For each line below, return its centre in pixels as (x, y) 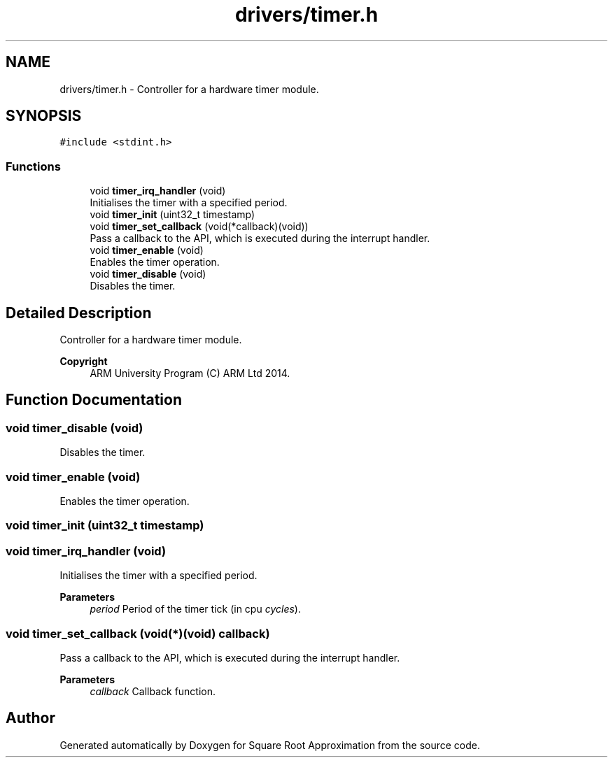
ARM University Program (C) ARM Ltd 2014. (190, 373)
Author (30, 718)
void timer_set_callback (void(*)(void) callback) (138, 633)
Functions (33, 166)
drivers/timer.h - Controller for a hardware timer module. (189, 89)
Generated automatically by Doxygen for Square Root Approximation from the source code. (270, 745)
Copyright (84, 362)
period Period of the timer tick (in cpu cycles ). (195, 609)
